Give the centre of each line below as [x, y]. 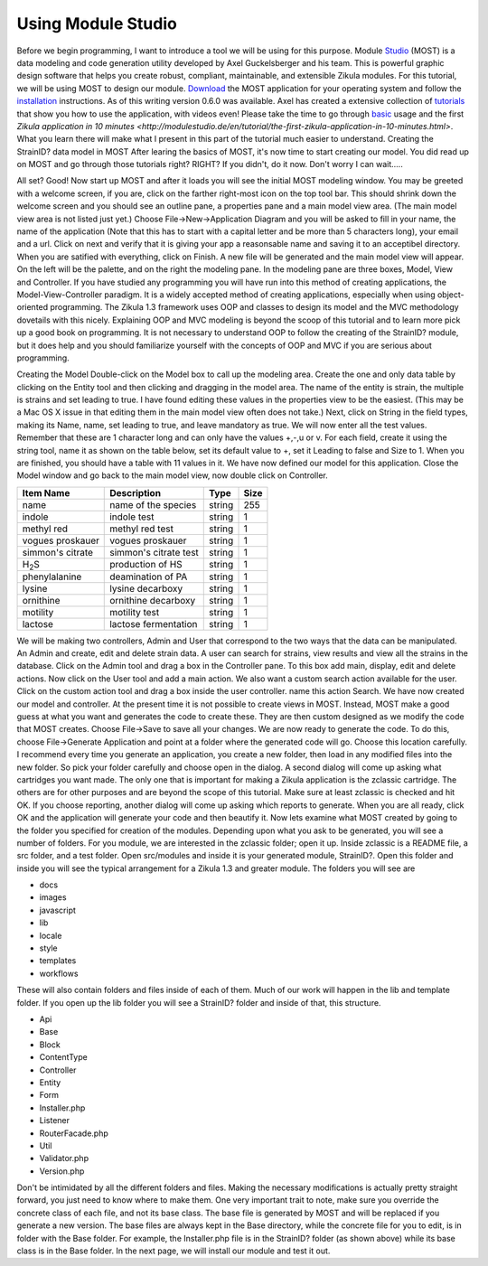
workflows [59, 973]
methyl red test [141, 529]
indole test [132, 517]
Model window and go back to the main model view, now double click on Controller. [173, 475]
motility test [135, 612]
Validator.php [64, 1158]
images [53, 897]
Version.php [62, 1171]
